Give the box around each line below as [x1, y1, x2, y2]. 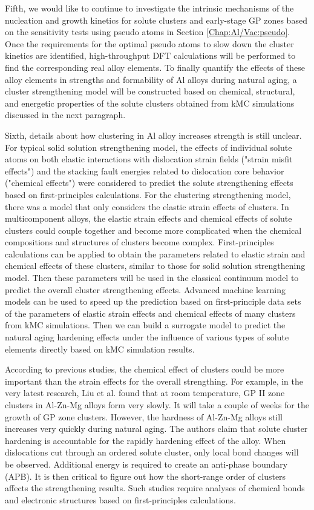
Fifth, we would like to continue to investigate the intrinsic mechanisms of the [5, 2, 294, 14]
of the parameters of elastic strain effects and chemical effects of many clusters [5, 306, 296, 319]
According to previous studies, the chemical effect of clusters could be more [5, 363, 284, 376]
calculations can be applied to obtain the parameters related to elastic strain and [5, 247, 306, 260]
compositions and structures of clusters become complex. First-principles [5, 236, 274, 248]
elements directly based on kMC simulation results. [5, 342, 195, 355]
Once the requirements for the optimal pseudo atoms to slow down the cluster [5, 37, 294, 50]
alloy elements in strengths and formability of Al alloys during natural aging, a [5, 73, 297, 85]
